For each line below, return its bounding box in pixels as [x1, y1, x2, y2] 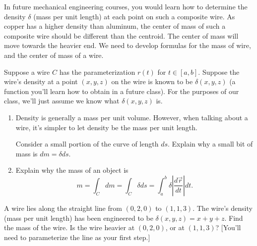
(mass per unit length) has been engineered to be [4, 212, 153, 223]
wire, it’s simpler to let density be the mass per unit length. [15, 122, 197, 132]
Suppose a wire [4, 66, 50, 77]
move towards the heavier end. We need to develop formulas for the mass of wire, [4, 40, 251, 50]
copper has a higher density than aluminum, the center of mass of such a [4, 21, 226, 31]
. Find [224, 212, 243, 223]
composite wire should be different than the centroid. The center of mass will [4, 30, 239, 41]
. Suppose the [198, 66, 240, 77]
